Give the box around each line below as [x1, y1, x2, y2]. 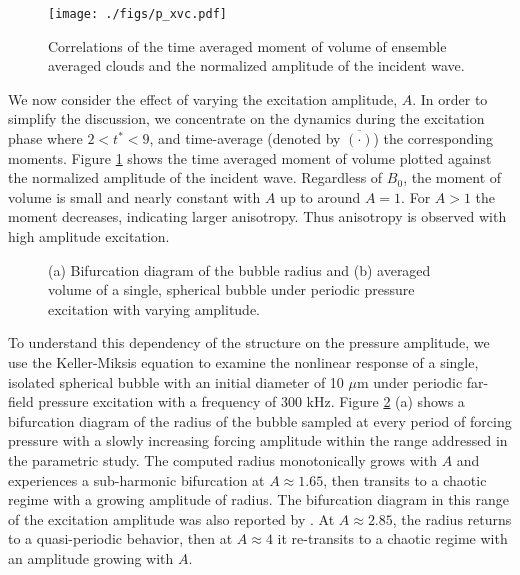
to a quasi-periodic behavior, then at [8, 528, 233, 549]
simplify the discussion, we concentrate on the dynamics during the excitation [8, 108, 485, 129]
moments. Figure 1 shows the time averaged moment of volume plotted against [8, 147, 492, 168]
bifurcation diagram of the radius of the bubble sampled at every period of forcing [8, 410, 512, 431]
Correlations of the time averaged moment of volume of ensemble [48, 35, 447, 56]
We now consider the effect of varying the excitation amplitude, [8, 88, 398, 109]
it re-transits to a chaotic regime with [277, 528, 508, 549]
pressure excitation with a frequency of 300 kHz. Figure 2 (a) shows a [38, 391, 465, 412]
